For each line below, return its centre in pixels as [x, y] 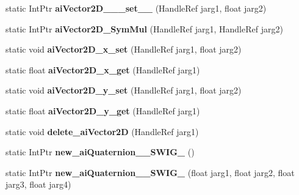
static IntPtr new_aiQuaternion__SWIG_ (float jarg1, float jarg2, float [150, 172]
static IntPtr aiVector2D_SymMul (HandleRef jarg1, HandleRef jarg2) [144, 28]
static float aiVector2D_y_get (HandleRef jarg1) [103, 110]
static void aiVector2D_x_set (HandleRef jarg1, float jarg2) [124, 49]
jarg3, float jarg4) [38, 184]
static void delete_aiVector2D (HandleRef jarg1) [102, 131]
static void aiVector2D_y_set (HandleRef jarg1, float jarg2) [124, 90]
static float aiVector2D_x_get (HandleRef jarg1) [103, 69]
